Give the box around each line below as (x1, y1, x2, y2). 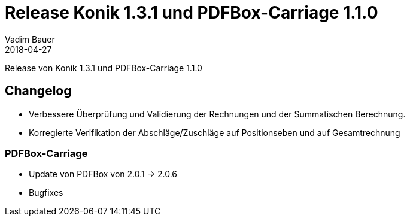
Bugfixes (29, 187, 63, 198)
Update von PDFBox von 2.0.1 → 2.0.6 (29, 169, 177, 180)
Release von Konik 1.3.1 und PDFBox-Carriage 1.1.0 (5, 62, 202, 73)
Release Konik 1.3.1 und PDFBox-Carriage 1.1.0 (5, 2, 378, 23)
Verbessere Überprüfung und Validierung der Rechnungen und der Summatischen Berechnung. (29, 108, 406, 119)
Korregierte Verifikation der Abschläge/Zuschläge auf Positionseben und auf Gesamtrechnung (29, 127, 400, 138)
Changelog (5, 83, 72, 99)
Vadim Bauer (5, 34, 55, 44)
